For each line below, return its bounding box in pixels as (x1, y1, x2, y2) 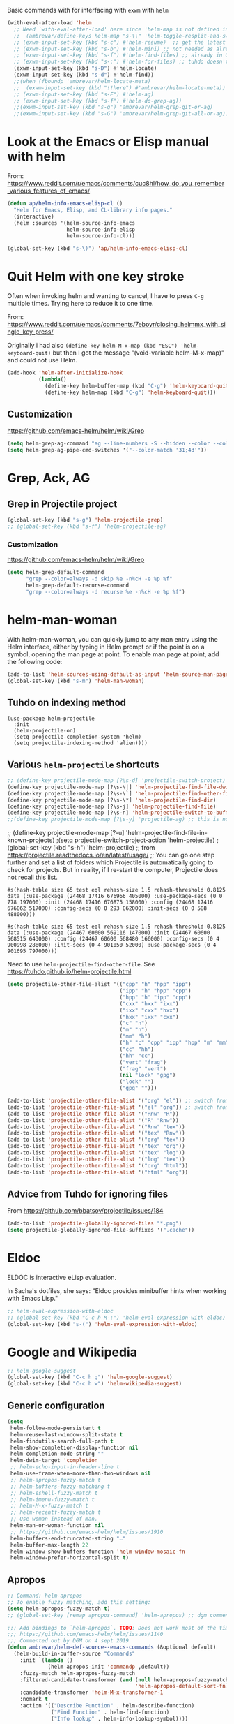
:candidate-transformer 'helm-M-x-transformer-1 (19, 1689, 164, 1696)
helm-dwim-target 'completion (10, 1457, 98, 1464)
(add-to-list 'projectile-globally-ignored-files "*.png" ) (7, 1220, 182, 1228)
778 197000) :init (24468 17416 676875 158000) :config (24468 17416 (7, 899, 214, 906)
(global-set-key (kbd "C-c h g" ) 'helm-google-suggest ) (7, 1373, 173, 1381)
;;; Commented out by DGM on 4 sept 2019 (7, 1637, 130, 1644)
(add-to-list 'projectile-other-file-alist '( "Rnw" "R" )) (7, 1110, 179, 1117)
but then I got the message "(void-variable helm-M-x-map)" (52, 348, 225, 357)
